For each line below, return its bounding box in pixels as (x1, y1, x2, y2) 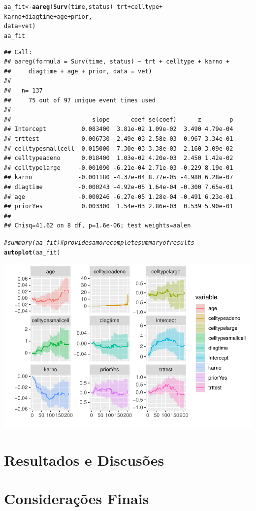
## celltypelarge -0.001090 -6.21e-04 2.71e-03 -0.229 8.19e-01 (4, 164, 233, 171)
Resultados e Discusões (4, 450, 164, 470)
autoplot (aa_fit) (4, 249, 61, 256)
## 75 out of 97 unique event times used (4, 96, 156, 104)
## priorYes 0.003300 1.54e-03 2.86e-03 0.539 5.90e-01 (4, 203, 233, 210)
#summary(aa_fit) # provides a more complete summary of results (4, 239, 194, 246)
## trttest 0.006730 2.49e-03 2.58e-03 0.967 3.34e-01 (4, 135, 233, 142)
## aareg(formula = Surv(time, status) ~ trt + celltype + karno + (4, 58, 230, 65)
